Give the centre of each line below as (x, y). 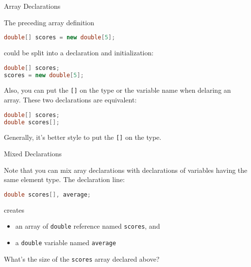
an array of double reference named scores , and (88, 226)
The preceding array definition (49, 22)
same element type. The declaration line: (64, 179)
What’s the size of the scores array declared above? (82, 259)
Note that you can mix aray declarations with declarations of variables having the (126, 170)
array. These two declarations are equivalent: (70, 100)
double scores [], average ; (48, 194)
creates (14, 209)
